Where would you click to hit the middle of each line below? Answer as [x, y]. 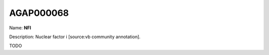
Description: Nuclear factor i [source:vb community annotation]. [75, 37]
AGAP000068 [39, 13]
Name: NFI [20, 28]
